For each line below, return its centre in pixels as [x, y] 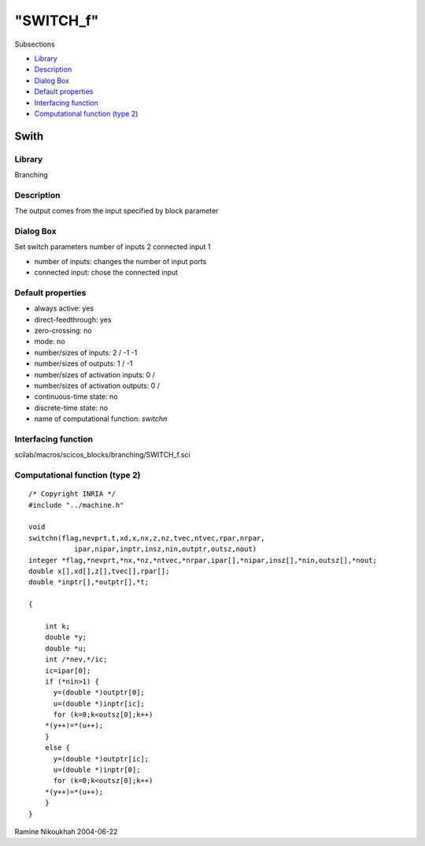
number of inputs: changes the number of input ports [120, 261]
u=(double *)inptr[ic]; [99, 703]
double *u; [66, 648]
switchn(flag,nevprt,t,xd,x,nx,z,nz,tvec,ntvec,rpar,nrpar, [147, 538]
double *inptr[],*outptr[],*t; [89, 582]
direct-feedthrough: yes [73, 319]
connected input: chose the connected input [106, 273]
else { [57, 748]
